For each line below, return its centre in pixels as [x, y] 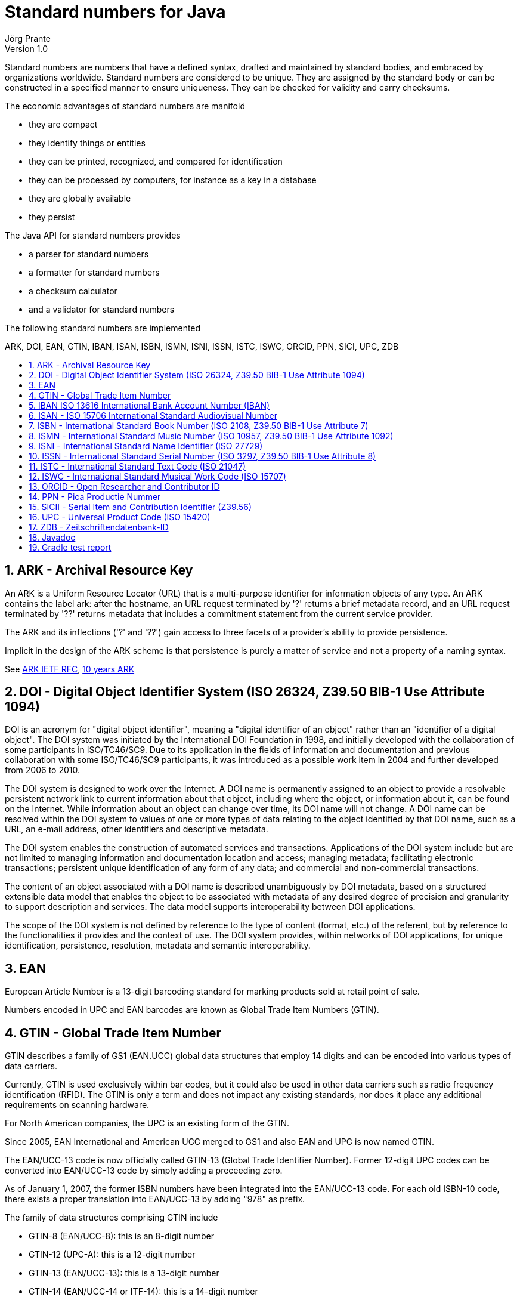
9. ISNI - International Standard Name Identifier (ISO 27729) [146, 446]
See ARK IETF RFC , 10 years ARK [70, 669]
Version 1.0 [26, 48]
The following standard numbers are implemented [103, 328]
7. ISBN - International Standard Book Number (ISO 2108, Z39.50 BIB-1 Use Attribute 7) [199, 425]
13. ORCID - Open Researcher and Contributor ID [124, 486]
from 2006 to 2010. [42, 770]
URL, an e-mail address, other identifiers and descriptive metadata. [137, 829]
